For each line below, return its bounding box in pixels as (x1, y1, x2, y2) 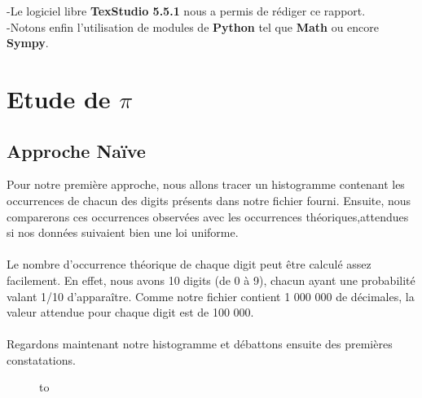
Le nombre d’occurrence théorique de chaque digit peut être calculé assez (7, 256, 371, 273)
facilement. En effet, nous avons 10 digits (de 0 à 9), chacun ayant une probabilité (7, 271, 415, 288)
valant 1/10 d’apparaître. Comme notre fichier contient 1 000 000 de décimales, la (7, 287, 415, 304)
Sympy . (7, 34, 49, 51)
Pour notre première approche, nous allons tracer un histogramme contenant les (7, 176, 405, 193)
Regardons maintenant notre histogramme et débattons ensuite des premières (7, 335, 393, 352)
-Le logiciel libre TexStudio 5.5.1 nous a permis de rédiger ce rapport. (7, 2, 366, 19)
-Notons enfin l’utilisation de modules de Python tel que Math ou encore (7, 18, 380, 35)
